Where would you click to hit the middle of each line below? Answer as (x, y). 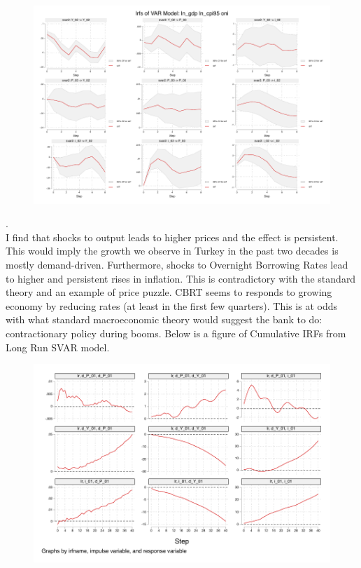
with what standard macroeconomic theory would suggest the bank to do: (164, 319)
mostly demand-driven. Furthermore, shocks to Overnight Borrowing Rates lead (177, 265)
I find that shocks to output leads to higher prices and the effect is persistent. (172, 237)
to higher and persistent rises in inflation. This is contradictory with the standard (181, 278)
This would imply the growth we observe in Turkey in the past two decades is (172, 251)
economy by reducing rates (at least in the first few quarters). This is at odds (171, 305)
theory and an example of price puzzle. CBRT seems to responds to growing (169, 292)
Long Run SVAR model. (58, 347)
